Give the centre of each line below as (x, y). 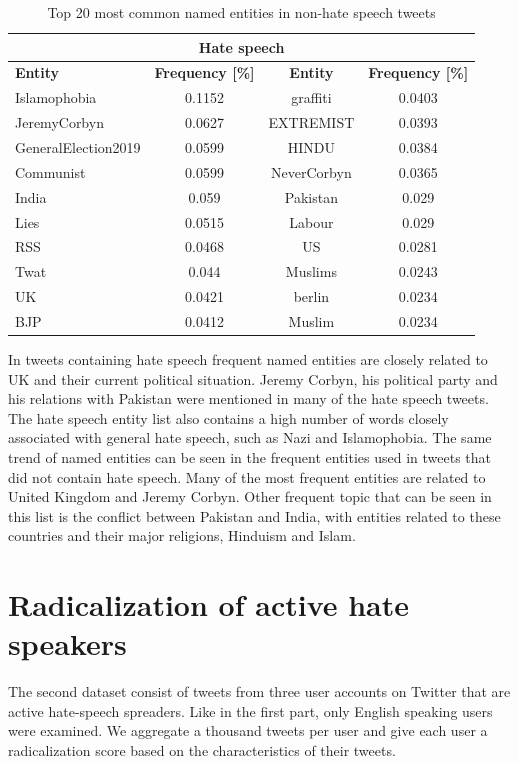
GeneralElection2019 (78, 146)
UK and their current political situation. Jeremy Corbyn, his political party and (253, 378)
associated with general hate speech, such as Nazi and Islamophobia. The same (250, 437)
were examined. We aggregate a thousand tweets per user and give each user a (248, 730)
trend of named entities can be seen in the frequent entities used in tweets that (250, 456)
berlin (311, 296)
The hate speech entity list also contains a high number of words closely (228, 417)
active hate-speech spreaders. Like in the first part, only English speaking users (250, 710)
